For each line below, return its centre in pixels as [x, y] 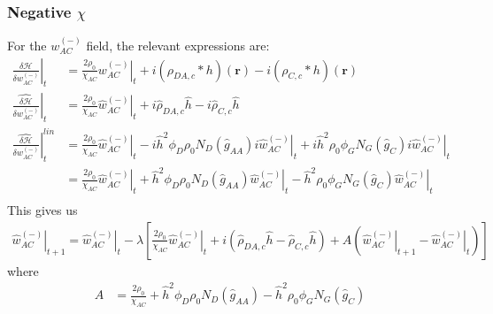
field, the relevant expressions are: [178, 46]
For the [27, 46]
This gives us [42, 210]
